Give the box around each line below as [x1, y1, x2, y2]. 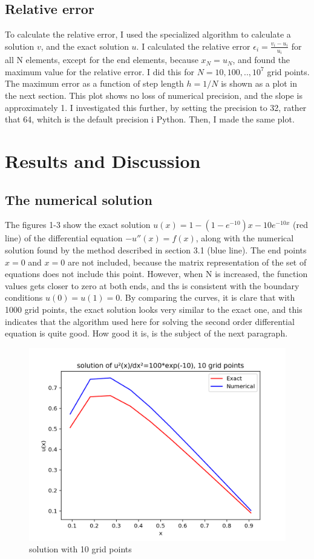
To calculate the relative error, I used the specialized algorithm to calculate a [5, 28, 291, 41]
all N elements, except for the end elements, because [5, 53, 198, 66]
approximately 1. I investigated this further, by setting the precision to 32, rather [5, 101, 307, 113]
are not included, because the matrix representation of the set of [67, 255, 307, 268]
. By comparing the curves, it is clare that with [120, 291, 295, 304]
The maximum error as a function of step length [5, 77, 184, 90]
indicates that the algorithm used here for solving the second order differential [5, 315, 295, 327]
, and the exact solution [41, 39, 129, 52]
